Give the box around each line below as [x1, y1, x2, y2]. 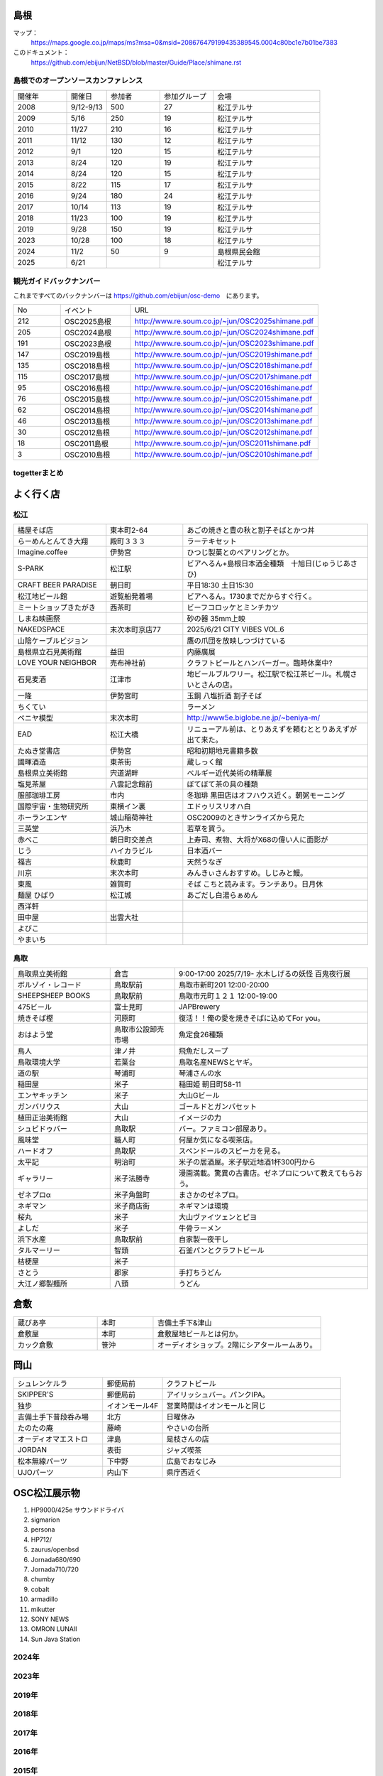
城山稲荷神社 [110, 813, 153, 823]
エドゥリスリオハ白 [187, 801, 251, 811]
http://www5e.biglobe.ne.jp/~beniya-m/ [187, 713, 321, 722]
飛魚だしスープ [178, 1046, 228, 1056]
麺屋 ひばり [17, 890, 56, 900]
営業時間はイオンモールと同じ [166, 1401, 266, 1411]
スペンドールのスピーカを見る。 [178, 1146, 285, 1156]
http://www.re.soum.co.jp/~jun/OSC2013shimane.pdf [135, 416, 313, 426]
